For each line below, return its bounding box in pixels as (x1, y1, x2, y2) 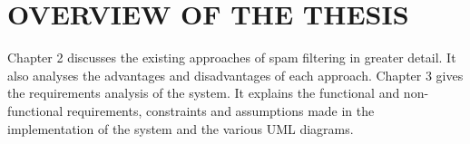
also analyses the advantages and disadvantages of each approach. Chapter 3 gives (7, 65, 464, 84)
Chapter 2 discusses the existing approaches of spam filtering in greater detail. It (7, 48, 456, 67)
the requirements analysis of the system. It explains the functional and (7, 83, 400, 102)
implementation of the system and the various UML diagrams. (7, 119, 354, 138)
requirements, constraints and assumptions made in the (66, 101, 375, 120)
